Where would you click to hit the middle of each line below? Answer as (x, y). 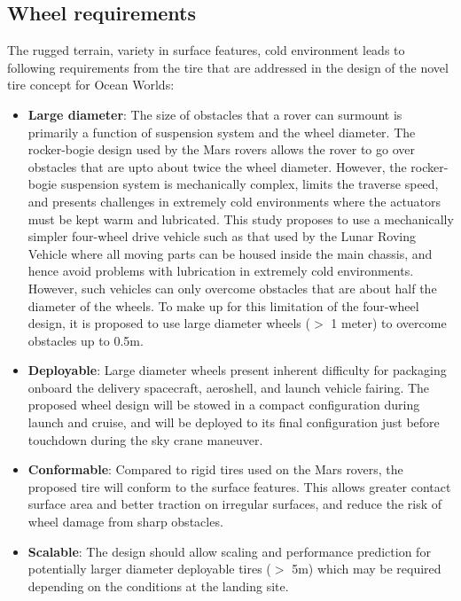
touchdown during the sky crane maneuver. (145, 439)
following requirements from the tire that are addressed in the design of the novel (228, 67)
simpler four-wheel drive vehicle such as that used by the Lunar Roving (222, 236)
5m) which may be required (367, 569)
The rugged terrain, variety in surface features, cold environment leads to (206, 50)
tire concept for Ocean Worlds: (91, 85)
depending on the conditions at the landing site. (158, 585)
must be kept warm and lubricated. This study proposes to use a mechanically (241, 219)
